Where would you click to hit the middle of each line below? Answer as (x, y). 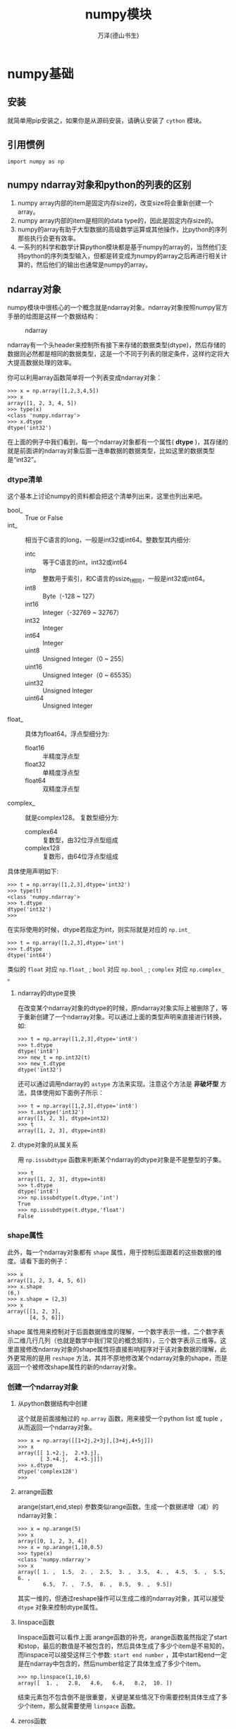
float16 (35, 748)
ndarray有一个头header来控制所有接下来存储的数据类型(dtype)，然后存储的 (117, 345)
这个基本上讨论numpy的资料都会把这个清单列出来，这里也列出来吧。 (107, 496)
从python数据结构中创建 (52, 1403)
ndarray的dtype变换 (46, 993)
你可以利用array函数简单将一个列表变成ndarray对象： (85, 377)
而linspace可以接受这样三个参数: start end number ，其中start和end (116, 1654)
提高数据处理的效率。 (44, 363)
